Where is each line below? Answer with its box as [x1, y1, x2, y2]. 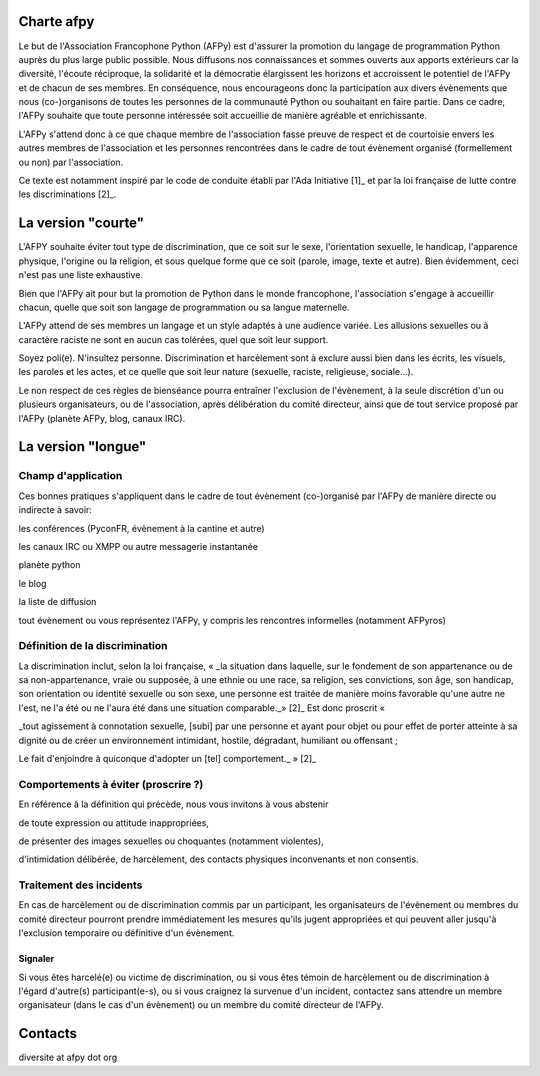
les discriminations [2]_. [18, 188, 117, 200]
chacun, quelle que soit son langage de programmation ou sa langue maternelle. [18, 301, 350, 313]
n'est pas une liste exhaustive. [18, 269, 144, 281]
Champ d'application [18, 469, 123, 483]
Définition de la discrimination [18, 639, 168, 653]
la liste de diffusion [18, 596, 97, 608]
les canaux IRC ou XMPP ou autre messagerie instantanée [18, 540, 259, 552]
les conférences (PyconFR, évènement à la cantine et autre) [18, 522, 265, 534]
